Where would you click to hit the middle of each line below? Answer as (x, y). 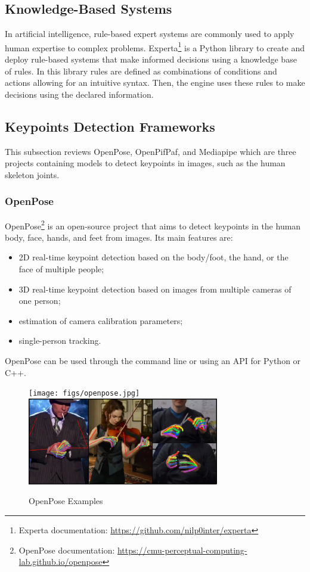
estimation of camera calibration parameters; (101, 320)
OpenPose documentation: (67, 550)
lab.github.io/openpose (61, 562)
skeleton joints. (32, 174)
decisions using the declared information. (79, 94)
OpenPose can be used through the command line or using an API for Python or (153, 361)
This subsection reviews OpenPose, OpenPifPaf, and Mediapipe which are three (151, 151)
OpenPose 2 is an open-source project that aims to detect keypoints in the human (153, 225)
